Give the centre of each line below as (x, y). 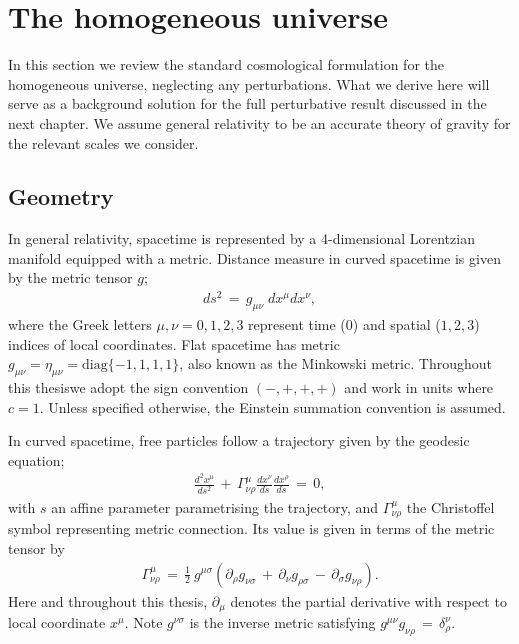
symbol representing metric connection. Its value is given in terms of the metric (251, 528)
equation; (36, 459)
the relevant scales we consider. (103, 142)
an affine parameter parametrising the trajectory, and (215, 506)
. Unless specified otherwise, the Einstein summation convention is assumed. (272, 406)
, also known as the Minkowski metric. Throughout (335, 363)
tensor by (36, 547)
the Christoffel (450, 506)
